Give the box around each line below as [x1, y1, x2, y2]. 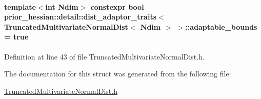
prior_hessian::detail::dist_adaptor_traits [4, 11, 157, 22]
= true [4, 31, 29, 42]
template [4, 1, 36, 12]
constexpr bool [90, 1, 144, 12]
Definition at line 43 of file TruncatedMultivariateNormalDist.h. [4, 51, 205, 62]
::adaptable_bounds [185, 21, 257, 32]
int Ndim [45, 1, 78, 12]
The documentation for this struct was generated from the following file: [4, 68, 231, 79]
